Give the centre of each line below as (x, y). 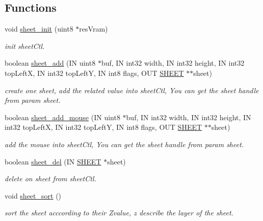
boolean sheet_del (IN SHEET (53, 161)
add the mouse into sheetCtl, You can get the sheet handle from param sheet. (124, 144)
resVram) (94, 29)
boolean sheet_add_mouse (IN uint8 (62, 117)
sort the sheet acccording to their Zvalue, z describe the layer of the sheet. (119, 213)
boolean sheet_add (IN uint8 (50, 63)
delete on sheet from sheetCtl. (50, 178)
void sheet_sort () (33, 195)
